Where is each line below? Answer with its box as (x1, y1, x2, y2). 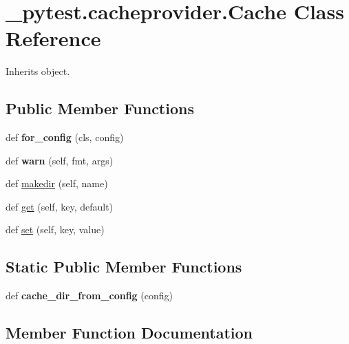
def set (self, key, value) (6, 222, 105, 237)
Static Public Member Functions (6, 256, 242, 277)
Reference (6, 24, 101, 52)
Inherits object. (6, 64, 70, 78)
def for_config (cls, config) (6, 130, 124, 144)
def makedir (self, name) (6, 176, 108, 191)
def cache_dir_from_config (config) (6, 288, 173, 303)
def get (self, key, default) (6, 199, 114, 213)
